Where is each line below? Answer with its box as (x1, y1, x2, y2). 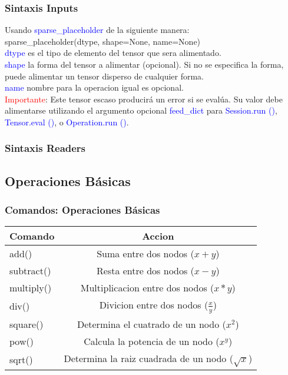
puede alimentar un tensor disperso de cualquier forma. (5, 69, 204, 82)
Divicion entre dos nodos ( (99, 298, 208, 312)
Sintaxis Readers (5, 141, 86, 155)
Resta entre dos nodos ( (97, 264, 194, 278)
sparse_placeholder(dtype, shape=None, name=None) (5, 35, 201, 47)
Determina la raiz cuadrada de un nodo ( (64, 351, 233, 365)
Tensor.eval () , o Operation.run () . (5, 115, 129, 128)
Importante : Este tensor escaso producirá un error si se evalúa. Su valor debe (5, 92, 283, 105)
